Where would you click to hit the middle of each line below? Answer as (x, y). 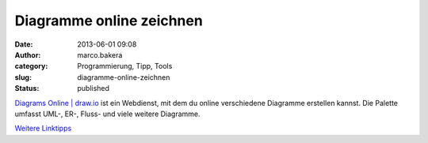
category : (31, 66)
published (94, 88)
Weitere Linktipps (43, 128)
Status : (27, 88)
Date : (24, 44)
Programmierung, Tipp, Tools (125, 66)
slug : (23, 77)
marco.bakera (100, 55)
